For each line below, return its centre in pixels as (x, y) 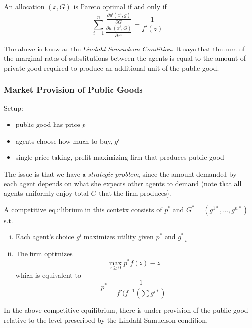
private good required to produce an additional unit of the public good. (112, 67)
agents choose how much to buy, (64, 140)
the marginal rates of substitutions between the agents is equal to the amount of (125, 58)
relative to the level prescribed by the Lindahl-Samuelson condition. (106, 320)
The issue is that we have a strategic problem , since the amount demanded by (120, 173)
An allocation (24, 6)
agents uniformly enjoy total (46, 193)
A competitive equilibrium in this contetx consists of (83, 209)
